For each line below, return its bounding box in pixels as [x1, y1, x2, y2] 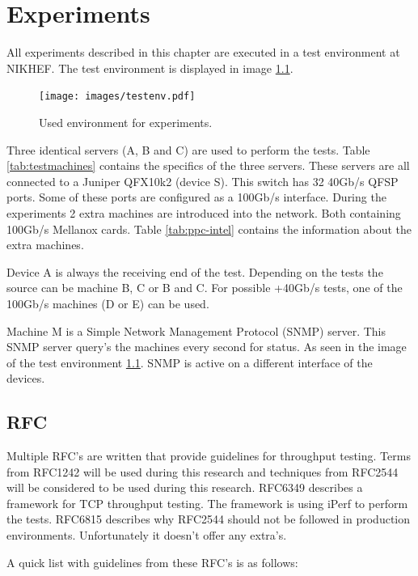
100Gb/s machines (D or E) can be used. [6, 294, 209, 311]
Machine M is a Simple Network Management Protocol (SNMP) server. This [6, 322, 386, 339]
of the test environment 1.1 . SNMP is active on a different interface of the [6, 354, 373, 371]
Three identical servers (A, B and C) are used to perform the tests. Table [6, 141, 370, 158]
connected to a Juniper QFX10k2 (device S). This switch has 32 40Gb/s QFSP [6, 172, 399, 189]
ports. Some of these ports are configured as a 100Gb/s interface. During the [6, 188, 386, 205]
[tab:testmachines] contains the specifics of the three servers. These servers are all [6, 157, 410, 174]
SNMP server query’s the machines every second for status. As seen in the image [6, 338, 407, 355]
